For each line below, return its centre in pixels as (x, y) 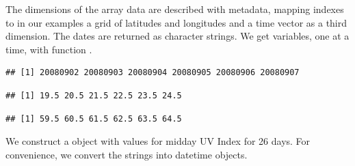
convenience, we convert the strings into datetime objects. (127, 154)
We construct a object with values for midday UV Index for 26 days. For (158, 141)
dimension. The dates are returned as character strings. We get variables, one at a (177, 36)
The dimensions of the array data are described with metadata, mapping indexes (175, 9)
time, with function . (49, 49)
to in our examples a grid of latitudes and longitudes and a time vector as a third (176, 22)
